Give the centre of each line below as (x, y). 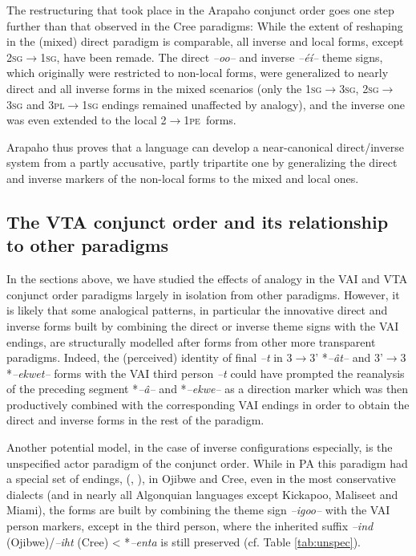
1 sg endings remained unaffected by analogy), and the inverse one (244, 104)
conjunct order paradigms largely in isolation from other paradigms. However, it (203, 294)
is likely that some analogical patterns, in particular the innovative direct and (197, 310)
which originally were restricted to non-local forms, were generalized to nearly (198, 73)
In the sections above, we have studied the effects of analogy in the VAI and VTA (207, 279)
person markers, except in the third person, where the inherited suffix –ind (190, 526)
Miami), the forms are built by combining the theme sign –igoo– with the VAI (198, 510)
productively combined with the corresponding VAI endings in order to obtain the (208, 404)
